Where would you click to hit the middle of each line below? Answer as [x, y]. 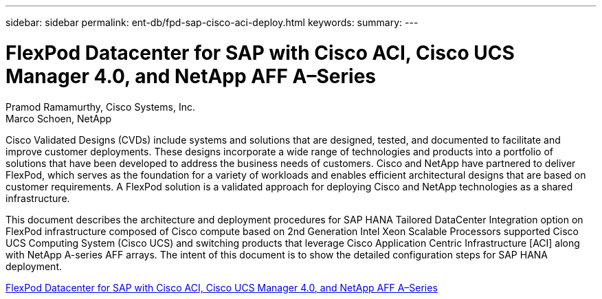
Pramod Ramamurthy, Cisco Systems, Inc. [100, 107]
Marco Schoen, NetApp [59, 118]
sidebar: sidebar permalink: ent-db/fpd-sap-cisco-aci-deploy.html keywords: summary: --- [212, 22]
